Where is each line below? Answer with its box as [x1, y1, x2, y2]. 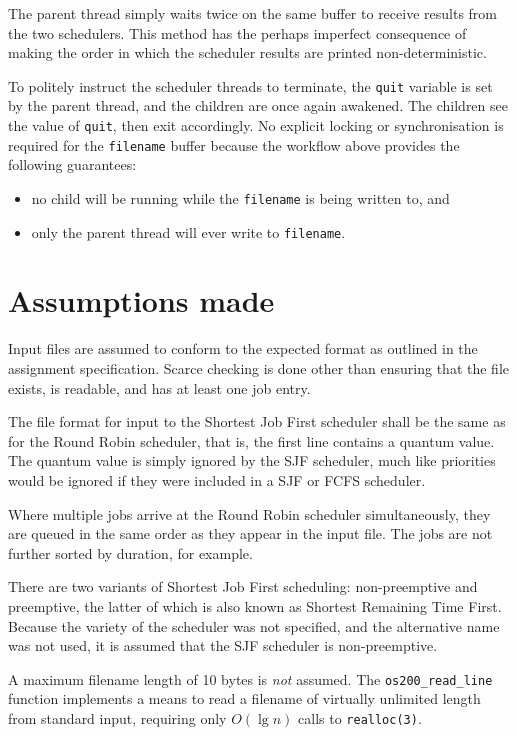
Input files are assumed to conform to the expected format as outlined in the [8, 338, 478, 359]
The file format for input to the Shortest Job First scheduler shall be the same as [8, 411, 506, 432]
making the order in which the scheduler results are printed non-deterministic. [8, 42, 487, 63]
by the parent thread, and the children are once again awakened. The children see [8, 95, 508, 116]
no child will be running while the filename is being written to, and [31, 187, 450, 208]
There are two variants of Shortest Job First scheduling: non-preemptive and [8, 576, 478, 597]
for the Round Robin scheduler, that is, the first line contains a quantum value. [8, 430, 495, 451]
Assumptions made [8, 280, 275, 321]
